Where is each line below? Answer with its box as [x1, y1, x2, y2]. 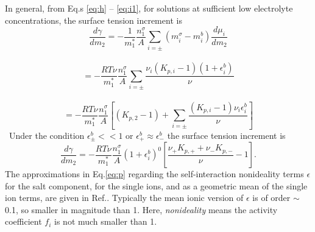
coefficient [5, 215, 42, 228]
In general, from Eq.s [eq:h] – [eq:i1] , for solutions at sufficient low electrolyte [5, 2, 293, 14]
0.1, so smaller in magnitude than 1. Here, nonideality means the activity [5, 203, 278, 216]
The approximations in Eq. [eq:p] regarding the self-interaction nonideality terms [5, 167, 304, 180]
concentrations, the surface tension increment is [5, 13, 182, 26]
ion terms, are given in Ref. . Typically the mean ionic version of [5, 191, 244, 204]
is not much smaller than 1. [54, 215, 157, 228]
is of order [252, 191, 291, 204]
